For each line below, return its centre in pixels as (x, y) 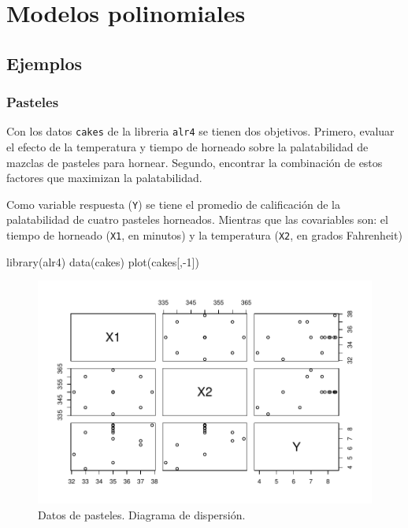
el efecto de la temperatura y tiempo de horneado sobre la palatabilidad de (187, 147)
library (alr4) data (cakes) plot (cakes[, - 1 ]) (103, 261)
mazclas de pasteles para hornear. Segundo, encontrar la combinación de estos (195, 162)
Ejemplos (45, 63)
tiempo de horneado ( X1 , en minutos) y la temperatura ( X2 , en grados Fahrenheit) (204, 235)
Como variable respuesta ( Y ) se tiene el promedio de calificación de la (173, 204)
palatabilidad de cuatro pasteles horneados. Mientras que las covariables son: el (197, 219)
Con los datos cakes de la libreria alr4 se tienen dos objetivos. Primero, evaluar (200, 131)
